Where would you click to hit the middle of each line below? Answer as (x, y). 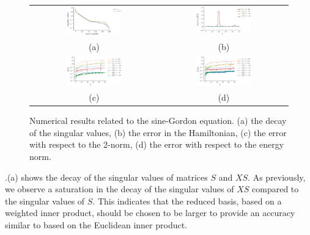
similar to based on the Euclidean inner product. (96, 224)
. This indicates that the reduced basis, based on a (187, 201)
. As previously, (277, 177)
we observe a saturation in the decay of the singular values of (120, 189)
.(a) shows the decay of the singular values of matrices (106, 177)
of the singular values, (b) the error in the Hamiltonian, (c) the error (158, 132)
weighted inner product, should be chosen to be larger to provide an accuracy (150, 213)
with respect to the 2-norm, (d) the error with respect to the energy (157, 144)
